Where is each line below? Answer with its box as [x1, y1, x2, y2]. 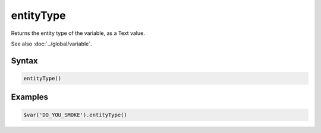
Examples [11, 92, 49, 102]
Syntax [11, 56, 38, 66]
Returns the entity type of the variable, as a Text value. [11, 30, 145, 37]
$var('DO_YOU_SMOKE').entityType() [23, 111, 127, 118]
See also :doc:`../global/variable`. [11, 40, 92, 47]
